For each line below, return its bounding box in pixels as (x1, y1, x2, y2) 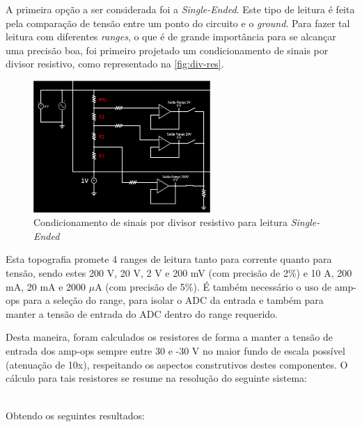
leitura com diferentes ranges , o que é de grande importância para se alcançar (6, 29, 336, 44)
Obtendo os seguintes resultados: (6, 408, 145, 423)
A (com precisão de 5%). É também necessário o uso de (95, 279, 332, 293)
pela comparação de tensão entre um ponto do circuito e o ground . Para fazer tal (6, 15, 350, 30)
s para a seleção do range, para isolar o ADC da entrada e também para (15, 293, 324, 307)
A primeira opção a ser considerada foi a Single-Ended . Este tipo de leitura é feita (6, 2, 355, 16)
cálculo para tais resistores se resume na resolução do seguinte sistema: (6, 371, 307, 385)
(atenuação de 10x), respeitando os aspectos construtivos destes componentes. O (6, 357, 348, 371)
